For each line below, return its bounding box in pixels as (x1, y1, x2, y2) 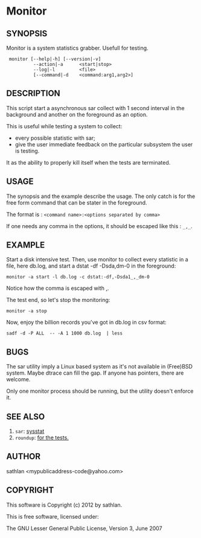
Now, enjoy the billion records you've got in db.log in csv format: (6, 319, 167, 326)
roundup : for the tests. (14, 434, 69, 441)
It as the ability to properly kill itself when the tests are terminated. (6, 159, 171, 166)
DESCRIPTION (6, 88, 60, 99)
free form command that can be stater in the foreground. (6, 198, 147, 206)
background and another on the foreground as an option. (6, 111, 148, 118)
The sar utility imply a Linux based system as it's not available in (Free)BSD (6, 363, 193, 370)
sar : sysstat (14, 428, 45, 435)
